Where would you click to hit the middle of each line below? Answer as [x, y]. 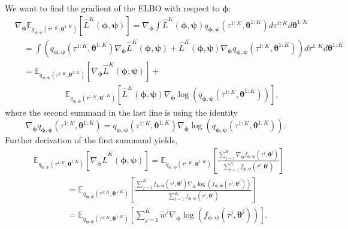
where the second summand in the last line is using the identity [121, 112]
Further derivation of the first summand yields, [91, 140]
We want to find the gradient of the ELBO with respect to [112, 8]
